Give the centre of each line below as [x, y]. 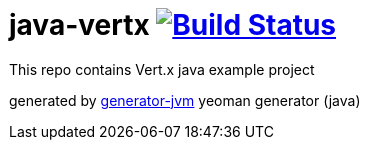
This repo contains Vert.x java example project [162, 69]
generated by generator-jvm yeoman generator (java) [185, 100]
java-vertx [79, 25]
